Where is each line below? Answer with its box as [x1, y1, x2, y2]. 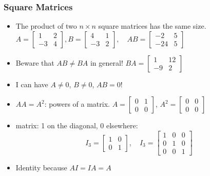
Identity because [15, 162, 67, 173]
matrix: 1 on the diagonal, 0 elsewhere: [15, 120, 138, 131]
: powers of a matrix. [44, 99, 110, 109]
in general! [90, 57, 123, 68]
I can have [15, 79, 48, 89]
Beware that [15, 57, 54, 68]
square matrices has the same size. [98, 21, 206, 31]
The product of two [15, 21, 77, 31]
